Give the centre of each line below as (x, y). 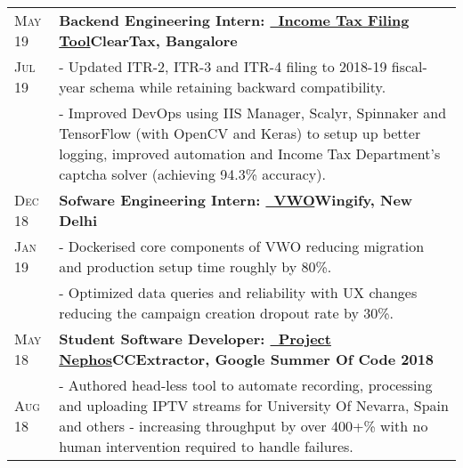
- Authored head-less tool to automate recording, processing (246, 385)
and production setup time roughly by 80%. (195, 266)
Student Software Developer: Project (195, 339)
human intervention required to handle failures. (206, 446)
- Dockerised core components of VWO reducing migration (242, 246)
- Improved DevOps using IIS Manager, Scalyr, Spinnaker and (253, 113)
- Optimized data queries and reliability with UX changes (238, 292)
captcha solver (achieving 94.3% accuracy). (192, 174)
